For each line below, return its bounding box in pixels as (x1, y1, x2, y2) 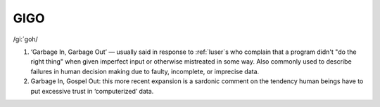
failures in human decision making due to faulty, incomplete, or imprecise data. (30, 67, 260, 76)
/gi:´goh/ (13, 35, 38, 43)
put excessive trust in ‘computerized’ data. (30, 87, 154, 95)
